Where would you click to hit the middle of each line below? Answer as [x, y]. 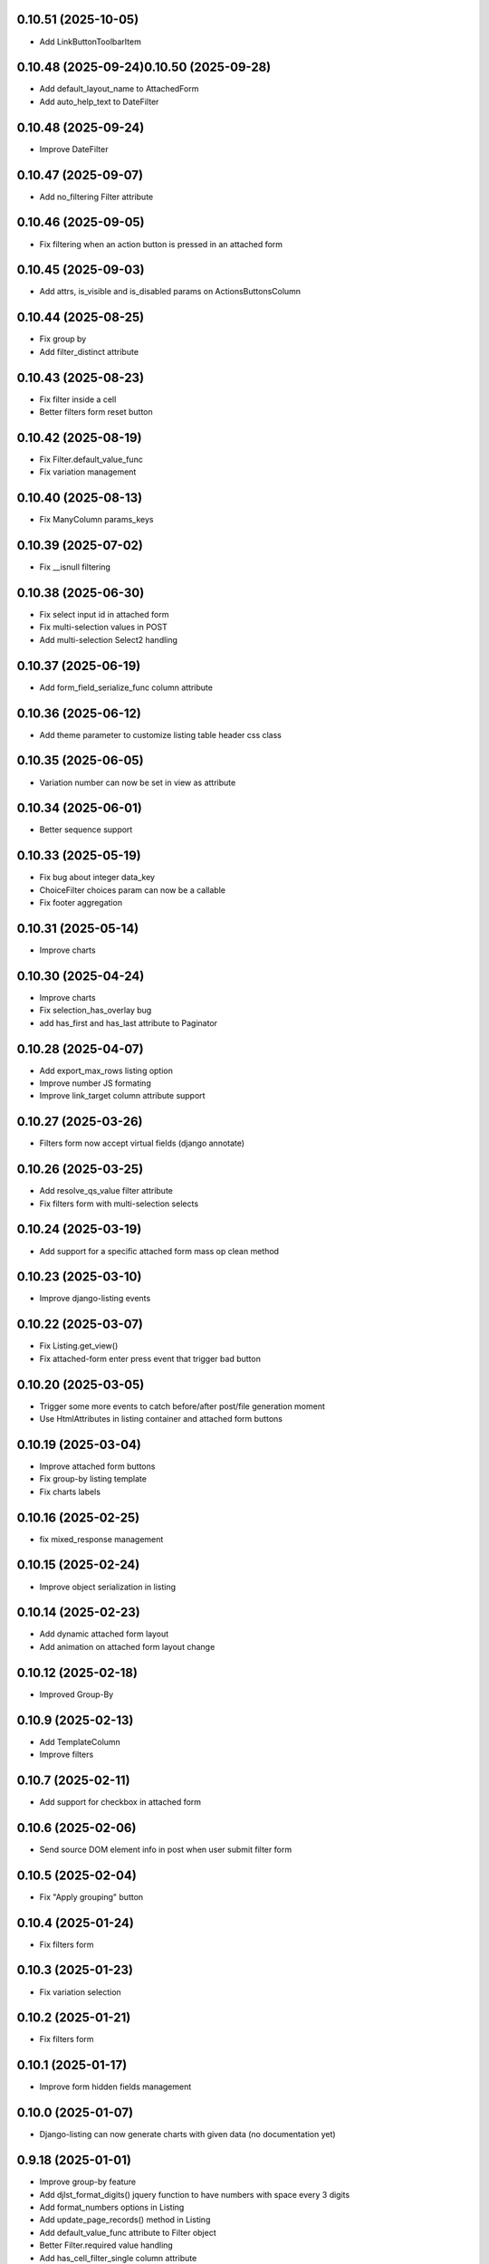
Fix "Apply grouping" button [91, 1896]
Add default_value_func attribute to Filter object [128, 2232]
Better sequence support [86, 830]
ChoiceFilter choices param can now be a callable [133, 890]
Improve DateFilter [74, 149]
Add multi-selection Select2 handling [109, 639]
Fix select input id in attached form [104, 615]
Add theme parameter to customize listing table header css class [161, 734]
